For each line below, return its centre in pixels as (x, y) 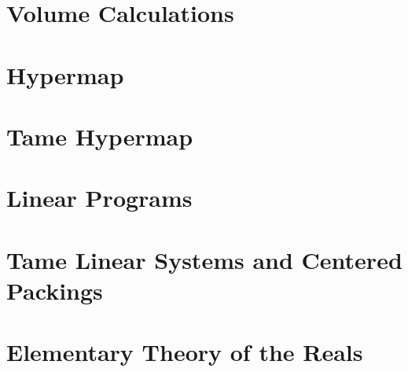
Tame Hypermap (100, 136)
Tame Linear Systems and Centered (204, 259)
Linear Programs (99, 198)
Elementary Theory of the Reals (185, 352)
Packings (55, 290)
